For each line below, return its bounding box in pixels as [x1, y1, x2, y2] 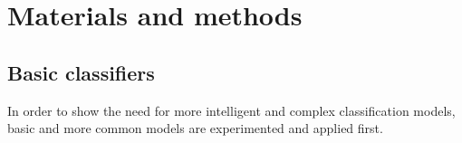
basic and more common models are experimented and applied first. [7, 119, 383, 138]
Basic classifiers [7, 58, 155, 86]
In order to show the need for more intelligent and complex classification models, [7, 100, 456, 119]
